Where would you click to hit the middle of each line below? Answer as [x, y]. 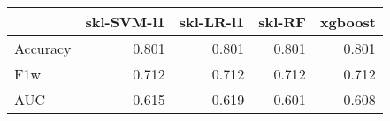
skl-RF [282, 22]
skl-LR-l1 [212, 22]
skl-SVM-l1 [125, 22]
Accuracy [43, 48]
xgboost [348, 22]
